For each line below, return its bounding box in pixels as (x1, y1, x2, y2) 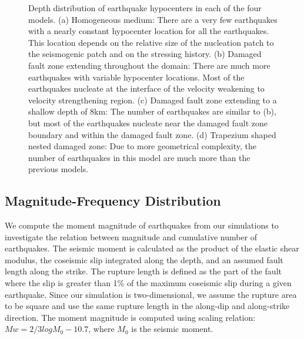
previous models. (28, 163, 89, 175)
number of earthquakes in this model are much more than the (28, 151, 250, 163)
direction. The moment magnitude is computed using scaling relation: (5, 311, 256, 323)
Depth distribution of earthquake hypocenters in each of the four (28, 2, 262, 14)
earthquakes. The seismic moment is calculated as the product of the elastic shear (5, 242, 299, 254)
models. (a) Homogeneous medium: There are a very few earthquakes (28, 13, 278, 25)
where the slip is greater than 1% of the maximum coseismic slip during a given (5, 277, 292, 289)
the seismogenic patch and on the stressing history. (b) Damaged (28, 48, 262, 60)
